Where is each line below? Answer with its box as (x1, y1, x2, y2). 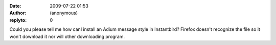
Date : (9, 3, 21, 9)
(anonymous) (50, 10, 78, 16)
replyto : (9, 17, 27, 23)
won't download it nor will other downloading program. (9, 33, 125, 39)
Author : (9, 10, 27, 16)
